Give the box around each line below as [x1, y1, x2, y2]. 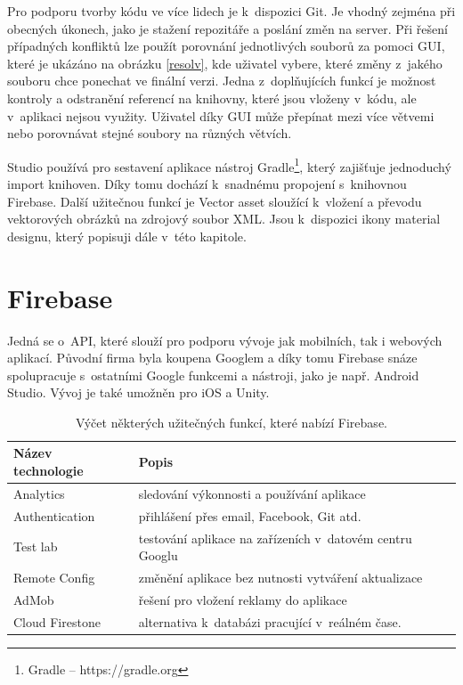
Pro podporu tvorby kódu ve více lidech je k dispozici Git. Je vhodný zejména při [7, 2, 456, 20]
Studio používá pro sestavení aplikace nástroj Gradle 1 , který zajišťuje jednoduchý [7, 154, 451, 175]
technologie [13, 461, 84, 480]
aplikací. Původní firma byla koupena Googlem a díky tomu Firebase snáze [7, 348, 418, 367]
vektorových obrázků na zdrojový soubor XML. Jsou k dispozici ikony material [7, 209, 441, 228]
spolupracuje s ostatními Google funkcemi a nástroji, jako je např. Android [7, 365, 419, 384]
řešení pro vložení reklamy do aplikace [138, 590, 347, 608]
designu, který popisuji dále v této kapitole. [7, 226, 247, 245]
